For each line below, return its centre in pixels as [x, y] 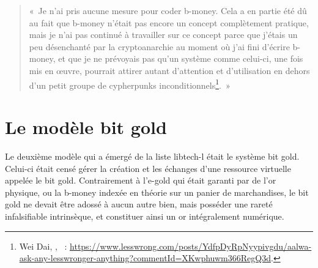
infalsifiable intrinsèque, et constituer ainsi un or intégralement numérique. [145, 216]
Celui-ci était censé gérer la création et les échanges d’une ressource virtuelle [148, 168]
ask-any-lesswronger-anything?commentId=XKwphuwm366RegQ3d [145, 258]
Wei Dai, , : [43, 246]
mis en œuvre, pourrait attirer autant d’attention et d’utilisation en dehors [169, 70]
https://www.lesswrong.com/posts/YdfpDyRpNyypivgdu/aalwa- [191, 246]
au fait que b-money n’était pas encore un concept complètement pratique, [169, 22]
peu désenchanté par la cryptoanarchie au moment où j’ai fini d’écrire [159, 46]
